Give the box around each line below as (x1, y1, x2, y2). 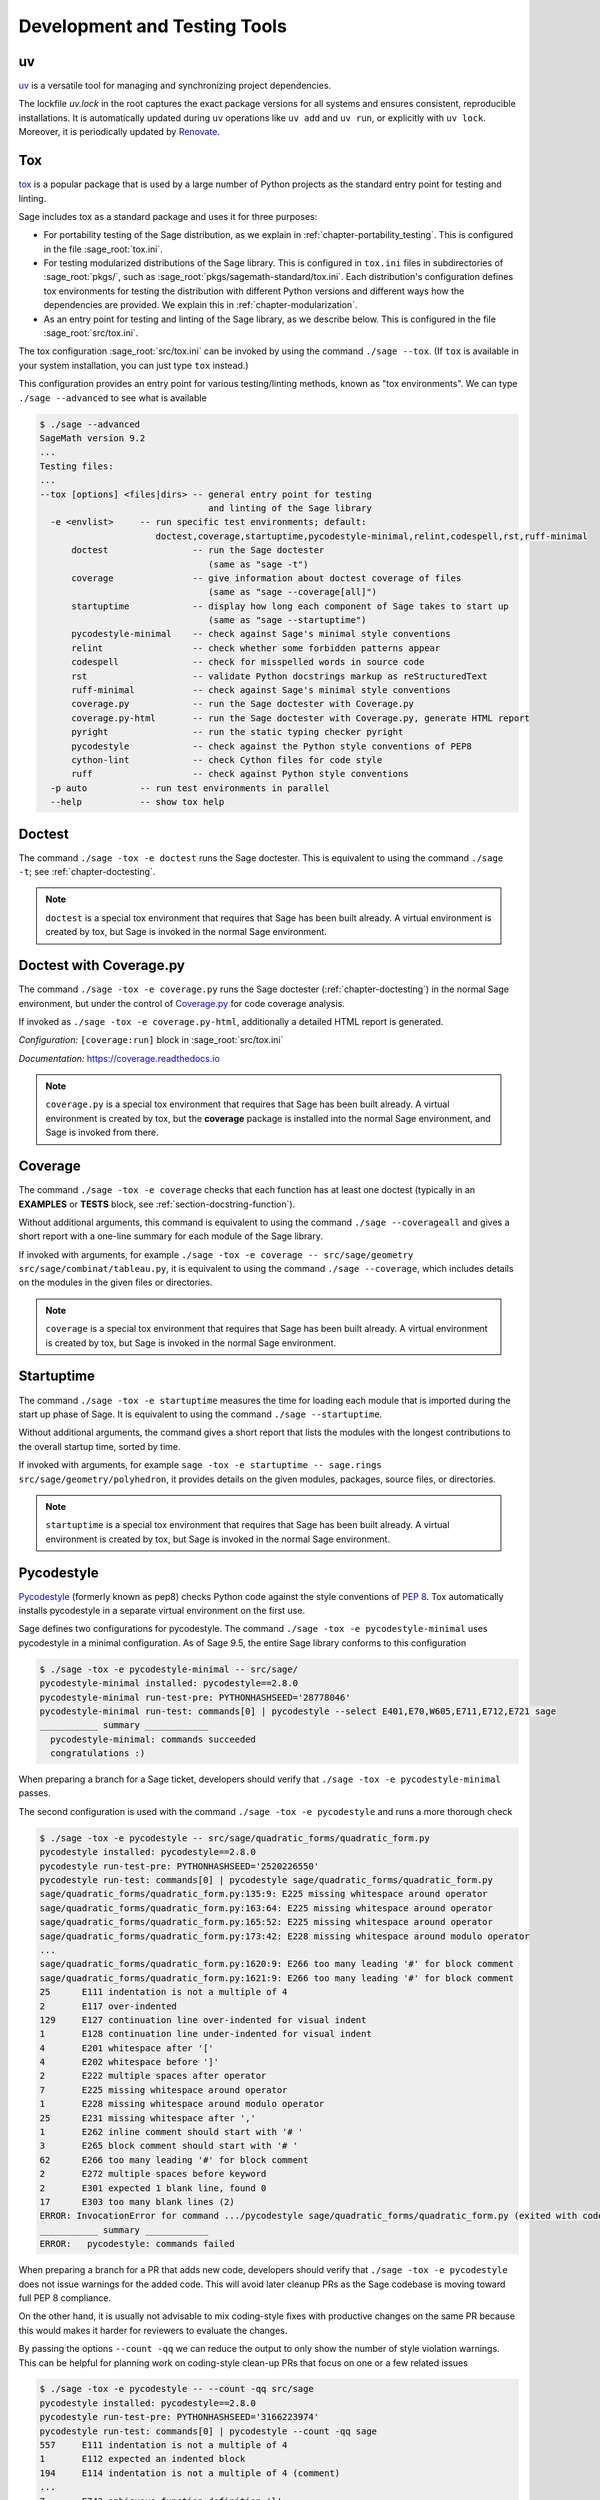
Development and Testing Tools (18, 15, 287, 37)
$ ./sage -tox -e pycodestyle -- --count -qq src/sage (39, 2383, 314, 2395)
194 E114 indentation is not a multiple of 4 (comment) (39, 2467, 341, 2479)
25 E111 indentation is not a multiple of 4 (39, 1986, 288, 1998)
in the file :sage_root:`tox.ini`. (43, 243, 164, 255)
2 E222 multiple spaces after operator (39, 2070, 267, 2082)
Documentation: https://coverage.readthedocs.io (18, 1052, 220, 1064)
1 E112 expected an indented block (39, 2453, 246, 2465)
